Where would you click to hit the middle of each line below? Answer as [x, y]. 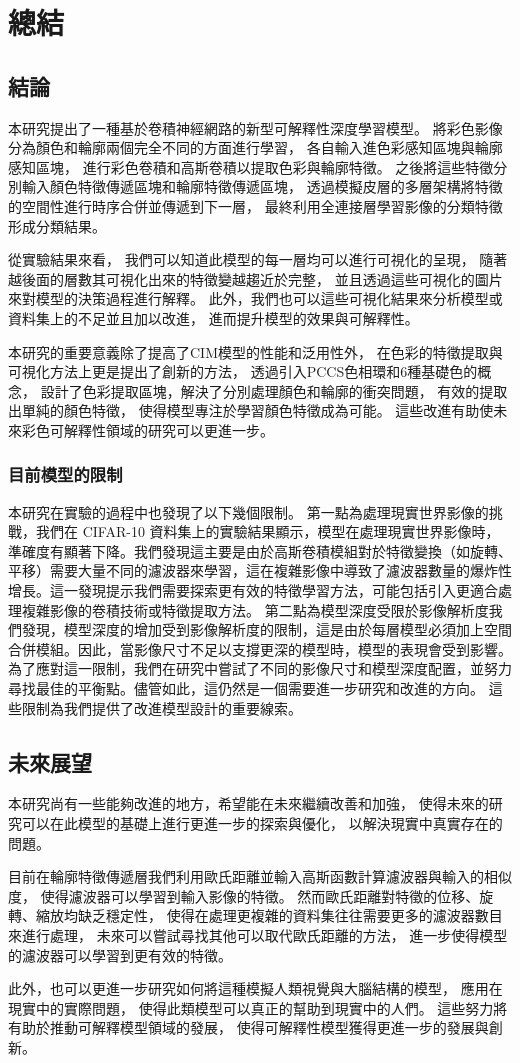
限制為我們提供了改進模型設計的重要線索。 [161, 707]
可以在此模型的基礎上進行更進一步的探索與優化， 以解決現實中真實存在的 [262, 823]
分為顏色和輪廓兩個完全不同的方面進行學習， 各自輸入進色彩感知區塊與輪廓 [255, 147]
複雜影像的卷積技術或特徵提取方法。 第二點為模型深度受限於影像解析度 [255, 609]
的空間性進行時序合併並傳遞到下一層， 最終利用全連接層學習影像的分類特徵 [255, 205]
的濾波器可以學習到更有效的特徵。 [120, 954]
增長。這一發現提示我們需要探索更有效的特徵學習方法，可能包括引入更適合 [253, 590]
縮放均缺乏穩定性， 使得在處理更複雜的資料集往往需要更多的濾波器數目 [269, 915]
